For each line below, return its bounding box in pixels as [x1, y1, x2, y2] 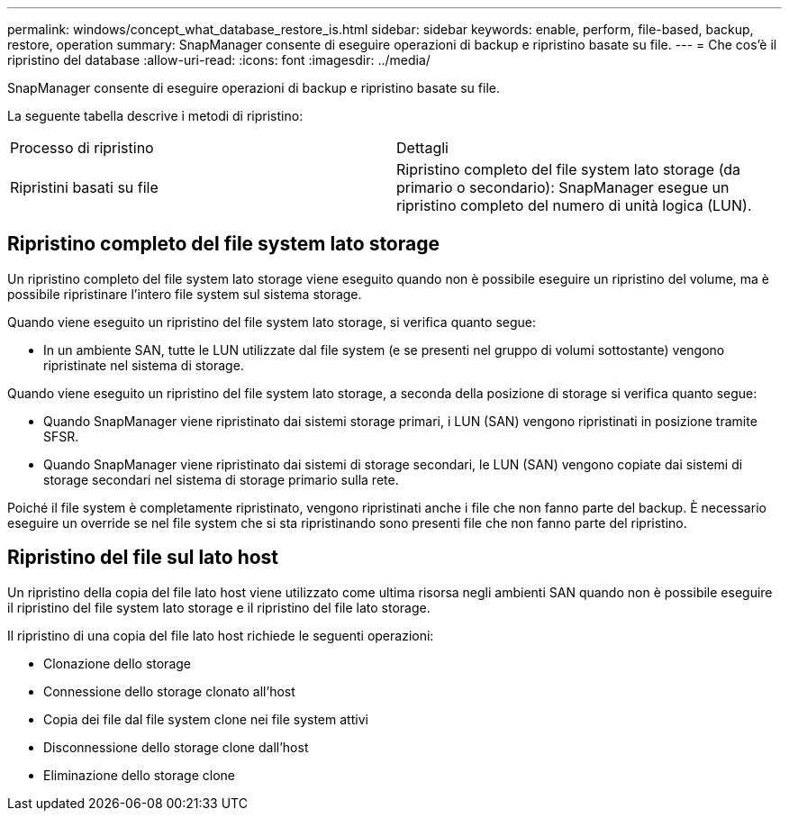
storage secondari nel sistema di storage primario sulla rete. [43, 471, 399, 487]
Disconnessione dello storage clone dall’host [43, 739, 309, 755]
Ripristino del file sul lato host [7, 546, 279, 569]
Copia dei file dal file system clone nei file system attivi [43, 711, 368, 727]
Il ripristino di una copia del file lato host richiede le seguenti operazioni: [7, 627, 434, 643]
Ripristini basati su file [10, 178, 159, 196]
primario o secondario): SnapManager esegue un [396, 178, 730, 196]
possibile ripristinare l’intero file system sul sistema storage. [7, 286, 362, 302]
